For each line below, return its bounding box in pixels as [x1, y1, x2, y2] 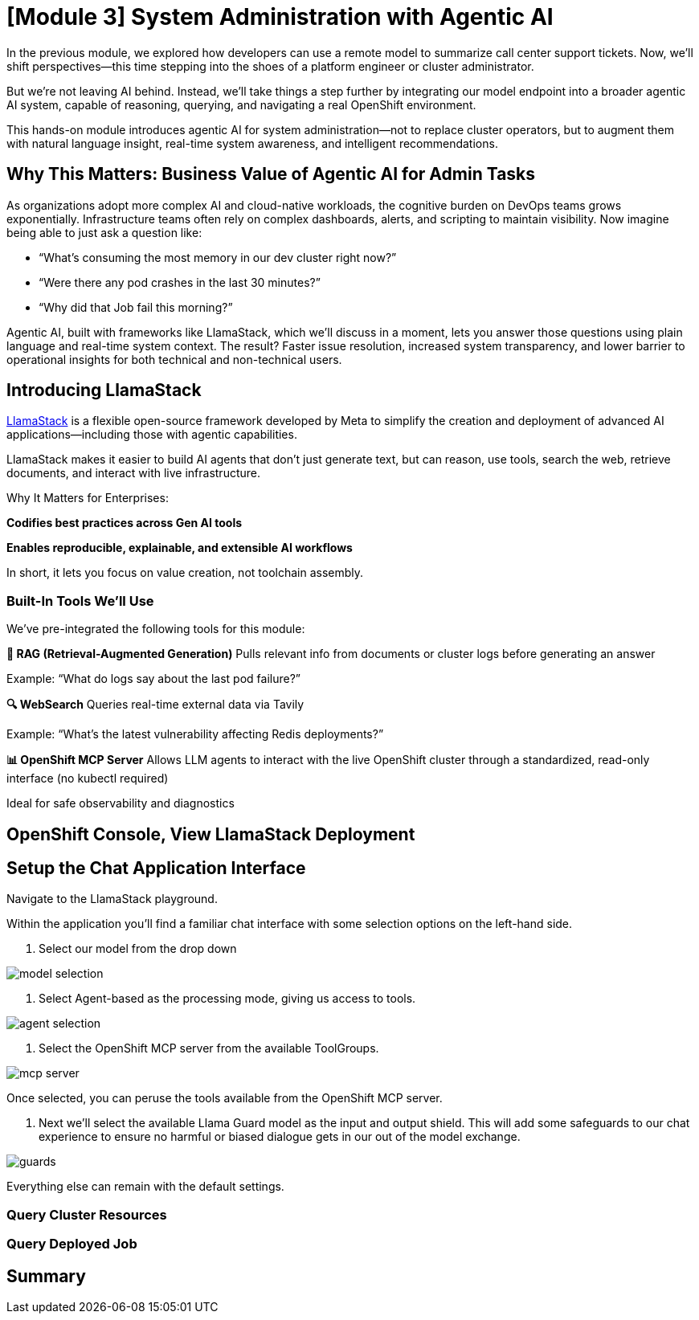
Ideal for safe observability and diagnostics [6, 796, 235, 811]
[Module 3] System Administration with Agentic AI [6, 3, 554, 31]
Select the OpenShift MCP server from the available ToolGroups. [39, 1041, 379, 1056]
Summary [6, 1265, 86, 1286]
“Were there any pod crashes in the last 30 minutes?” [39, 275, 321, 289]
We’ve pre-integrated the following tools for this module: [6, 622, 305, 636]
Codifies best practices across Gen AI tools [6, 516, 243, 530]
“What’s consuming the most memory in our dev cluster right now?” [39, 250, 397, 264]
